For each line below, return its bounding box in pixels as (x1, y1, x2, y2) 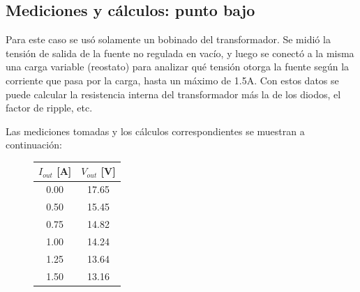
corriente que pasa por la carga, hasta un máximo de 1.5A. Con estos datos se (6, 72, 339, 87)
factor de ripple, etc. (6, 100, 93, 115)
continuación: (6, 137, 62, 152)
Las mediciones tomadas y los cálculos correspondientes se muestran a (6, 123, 305, 138)
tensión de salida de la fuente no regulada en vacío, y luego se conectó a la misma (6, 45, 354, 60)
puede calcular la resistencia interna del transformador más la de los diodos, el (6, 86, 341, 101)
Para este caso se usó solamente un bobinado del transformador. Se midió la (6, 32, 331, 47)
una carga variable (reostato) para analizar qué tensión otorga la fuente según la (6, 59, 350, 74)
